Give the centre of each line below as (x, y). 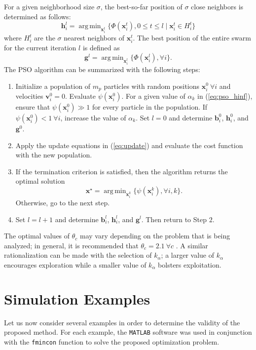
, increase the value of (93, 117)
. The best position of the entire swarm (192, 38)
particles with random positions (152, 86)
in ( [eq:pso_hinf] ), (225, 96)
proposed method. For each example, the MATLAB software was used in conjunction (128, 332)
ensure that (33, 106)
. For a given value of (153, 96)
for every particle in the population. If (150, 106)
